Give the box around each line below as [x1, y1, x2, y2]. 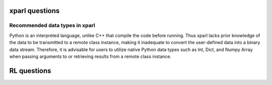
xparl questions [9, 6, 60, 15]
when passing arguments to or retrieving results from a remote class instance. [9, 53, 172, 59]
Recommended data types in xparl [9, 22, 95, 29]
